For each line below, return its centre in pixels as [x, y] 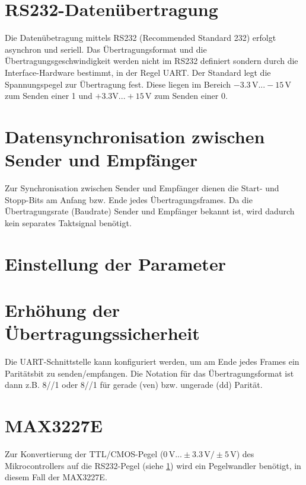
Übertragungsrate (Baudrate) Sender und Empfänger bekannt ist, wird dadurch [150, 211]
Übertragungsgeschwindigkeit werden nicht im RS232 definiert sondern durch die [152, 61]
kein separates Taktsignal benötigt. [68, 222]
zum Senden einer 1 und [49, 96]
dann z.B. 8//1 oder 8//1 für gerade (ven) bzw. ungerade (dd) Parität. [134, 385]
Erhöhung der [62, 309]
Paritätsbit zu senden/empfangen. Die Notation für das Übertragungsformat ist [149, 373]
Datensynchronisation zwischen [135, 136]
